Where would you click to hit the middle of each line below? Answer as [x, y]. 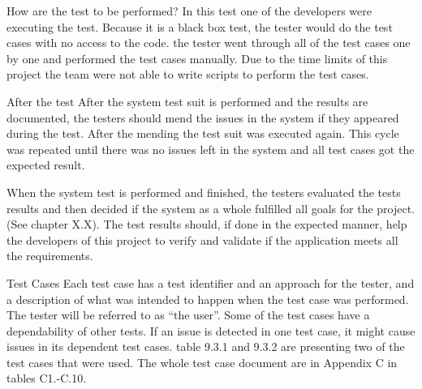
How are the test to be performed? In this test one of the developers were [189, 11]
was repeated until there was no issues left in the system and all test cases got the [211, 149]
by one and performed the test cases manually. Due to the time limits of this [197, 58]
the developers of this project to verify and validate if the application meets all [202, 239]
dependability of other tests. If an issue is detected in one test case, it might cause [211, 330]
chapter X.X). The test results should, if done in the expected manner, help [219, 224]
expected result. [46, 165]
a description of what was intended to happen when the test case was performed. [208, 299]
